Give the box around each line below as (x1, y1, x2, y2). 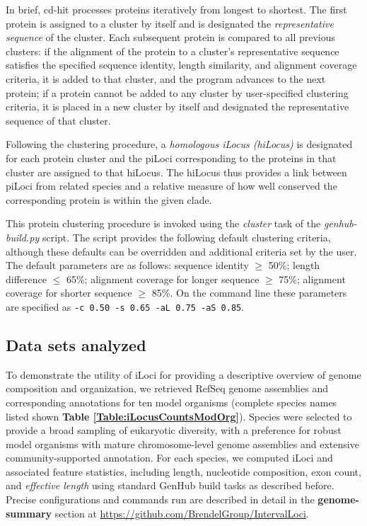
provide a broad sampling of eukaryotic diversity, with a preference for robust (6, 423, 342, 438)
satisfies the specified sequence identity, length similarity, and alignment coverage (6, 57, 357, 72)
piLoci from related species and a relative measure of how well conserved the (6, 178, 337, 193)
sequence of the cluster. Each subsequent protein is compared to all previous (6, 30, 336, 45)
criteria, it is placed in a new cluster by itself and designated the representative (6, 99, 349, 114)
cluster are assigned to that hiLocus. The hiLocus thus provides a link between (6, 164, 347, 179)
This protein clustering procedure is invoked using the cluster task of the (6, 216, 321, 231)
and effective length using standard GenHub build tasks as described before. (6, 478, 334, 493)
